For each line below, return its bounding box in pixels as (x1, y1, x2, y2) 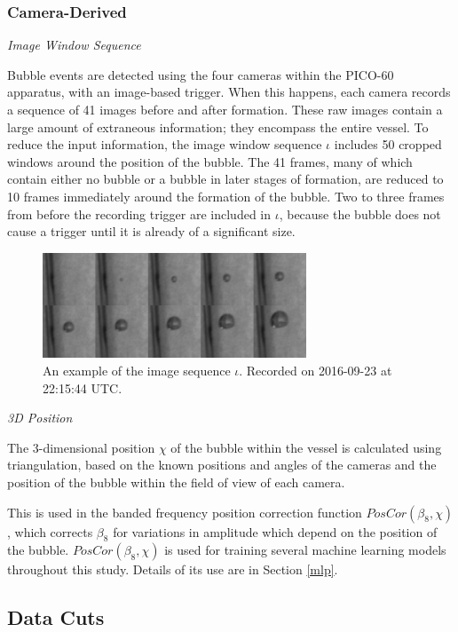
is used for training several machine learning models (164, 541, 446, 559)
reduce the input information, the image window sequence (7, 135, 322, 154)
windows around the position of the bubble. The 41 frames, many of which (7, 152, 413, 170)
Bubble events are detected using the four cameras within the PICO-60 (7, 65, 394, 83)
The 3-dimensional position (7, 438, 155, 456)
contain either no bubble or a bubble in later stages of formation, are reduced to (7, 170, 444, 188)
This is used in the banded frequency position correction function (7, 502, 362, 521)
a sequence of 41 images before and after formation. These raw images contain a (7, 100, 443, 118)
